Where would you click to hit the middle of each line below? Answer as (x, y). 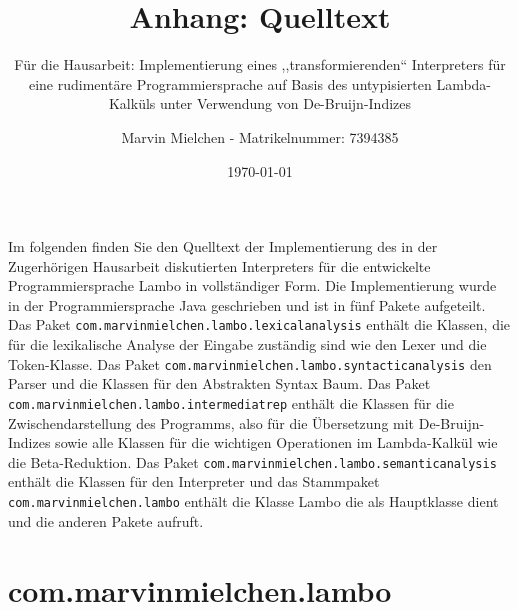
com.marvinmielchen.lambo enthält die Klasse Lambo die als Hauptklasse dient (253, 501)
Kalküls (132, 103)
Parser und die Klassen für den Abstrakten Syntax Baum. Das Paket (219, 383)
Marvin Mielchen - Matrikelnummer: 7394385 (260, 136)
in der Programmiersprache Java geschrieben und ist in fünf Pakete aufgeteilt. (247, 304)
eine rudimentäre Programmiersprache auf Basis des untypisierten (230, 83)
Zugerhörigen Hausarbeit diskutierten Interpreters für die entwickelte (219, 265)
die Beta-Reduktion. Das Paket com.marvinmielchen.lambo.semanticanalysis (252, 461)
